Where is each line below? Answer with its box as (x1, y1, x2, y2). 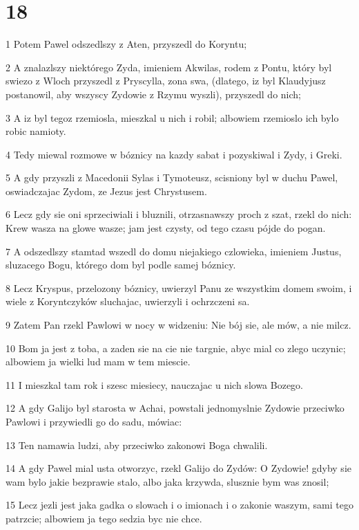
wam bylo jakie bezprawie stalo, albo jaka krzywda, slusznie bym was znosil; (6, 474, 329, 488)
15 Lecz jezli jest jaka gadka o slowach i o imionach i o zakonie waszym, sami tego (6, 497, 353, 512)
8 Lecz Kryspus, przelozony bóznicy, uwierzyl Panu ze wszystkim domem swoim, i (6, 280, 352, 295)
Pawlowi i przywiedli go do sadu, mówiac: (6, 414, 182, 428)
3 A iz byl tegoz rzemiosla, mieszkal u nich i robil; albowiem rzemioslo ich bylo (6, 110, 339, 125)
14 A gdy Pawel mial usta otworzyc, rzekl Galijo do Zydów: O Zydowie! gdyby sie (6, 461, 351, 475)
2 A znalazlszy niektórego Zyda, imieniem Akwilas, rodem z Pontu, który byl (6, 60, 332, 74)
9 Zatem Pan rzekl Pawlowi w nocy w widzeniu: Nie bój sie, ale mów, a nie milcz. (6, 318, 351, 332)
